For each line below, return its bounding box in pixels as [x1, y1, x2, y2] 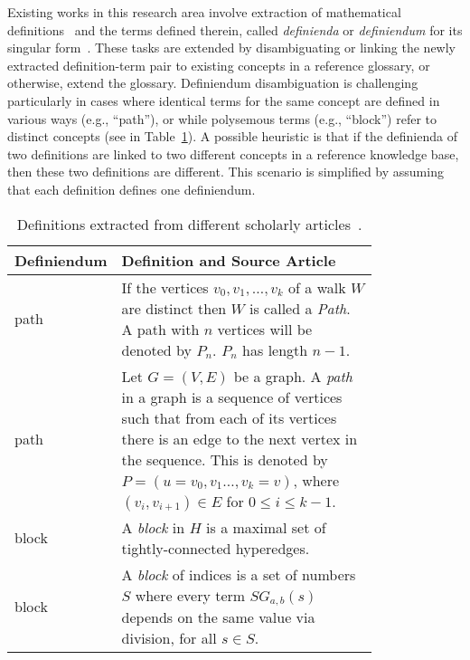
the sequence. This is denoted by [121, 448, 328, 470]
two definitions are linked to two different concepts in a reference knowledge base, [7, 144, 459, 163]
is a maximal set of [206, 516, 326, 538]
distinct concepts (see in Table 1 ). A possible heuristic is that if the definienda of [7, 127, 457, 146]
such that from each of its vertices [121, 407, 337, 428]
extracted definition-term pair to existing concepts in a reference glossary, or [7, 55, 430, 74]
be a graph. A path [233, 365, 352, 387]
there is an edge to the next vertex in [121, 427, 358, 449]
